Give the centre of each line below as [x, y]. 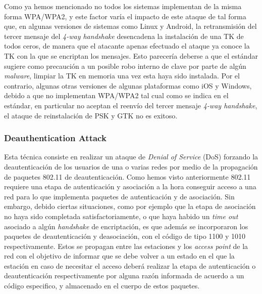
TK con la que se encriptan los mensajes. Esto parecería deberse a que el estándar [131, 55]
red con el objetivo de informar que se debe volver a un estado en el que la [119, 256]
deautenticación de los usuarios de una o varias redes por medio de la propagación [131, 166]
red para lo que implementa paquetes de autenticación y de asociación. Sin [119, 196]
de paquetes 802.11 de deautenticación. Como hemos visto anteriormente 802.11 [127, 176]
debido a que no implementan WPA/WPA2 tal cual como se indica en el [116, 95]
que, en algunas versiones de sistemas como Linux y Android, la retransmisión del [130, 26]
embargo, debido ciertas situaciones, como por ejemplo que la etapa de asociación [130, 206]
